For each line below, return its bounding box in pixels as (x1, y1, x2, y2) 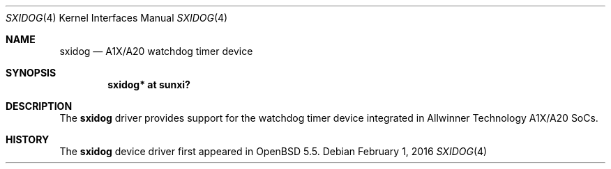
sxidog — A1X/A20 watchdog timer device (59, 45, 253, 57)
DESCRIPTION (6, 100, 73, 112)
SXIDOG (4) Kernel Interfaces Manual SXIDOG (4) (6, 12, 228, 24)
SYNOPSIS (6, 67, 56, 79)
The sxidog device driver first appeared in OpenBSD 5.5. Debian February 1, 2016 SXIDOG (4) (59, 145, 488, 157)
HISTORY (6, 134, 50, 145)
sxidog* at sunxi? (107, 79, 190, 90)
